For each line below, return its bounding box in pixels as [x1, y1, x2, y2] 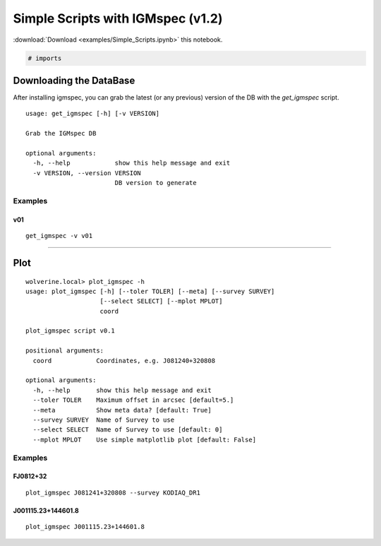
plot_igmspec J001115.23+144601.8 [25, 523, 145, 531]
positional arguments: [25, 347, 104, 355]
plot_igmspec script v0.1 [25, 327, 116, 335]
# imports [28, 54, 62, 62]
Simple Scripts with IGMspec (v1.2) [13, 11, 223, 26]
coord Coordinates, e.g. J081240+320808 [32, 357, 215, 364]
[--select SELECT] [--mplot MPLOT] [99, 297, 223, 305]
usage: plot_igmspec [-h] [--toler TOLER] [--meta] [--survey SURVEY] [25, 287, 275, 295]
